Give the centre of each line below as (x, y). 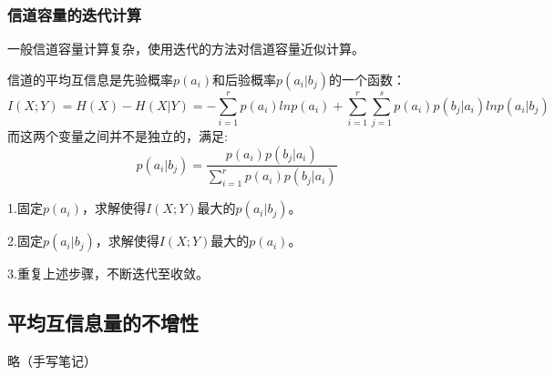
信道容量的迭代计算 (75, 14)
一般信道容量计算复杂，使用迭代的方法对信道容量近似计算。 (186, 49)
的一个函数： (367, 79)
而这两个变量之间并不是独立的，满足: (118, 135)
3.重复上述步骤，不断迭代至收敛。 (108, 274)
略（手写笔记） (52, 361)
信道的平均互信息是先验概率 (90, 79)
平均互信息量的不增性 (103, 323)
